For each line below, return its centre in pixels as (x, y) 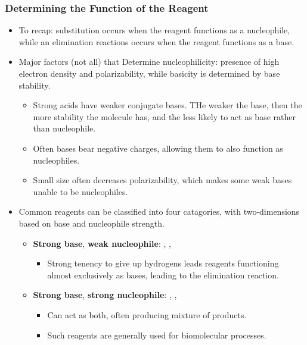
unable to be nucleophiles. (80, 191)
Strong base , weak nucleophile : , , (102, 243)
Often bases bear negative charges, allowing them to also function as (158, 148)
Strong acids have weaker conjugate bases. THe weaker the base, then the (168, 105)
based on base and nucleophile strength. (92, 223)
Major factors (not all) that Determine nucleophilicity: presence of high (149, 62)
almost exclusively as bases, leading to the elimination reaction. (163, 275)
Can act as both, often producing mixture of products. (147, 314)
